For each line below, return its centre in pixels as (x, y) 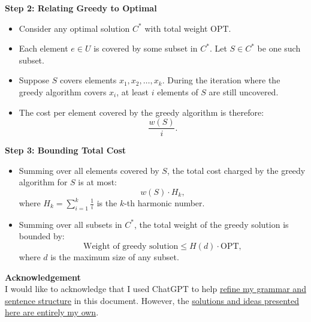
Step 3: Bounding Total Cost (66, 150)
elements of (178, 91)
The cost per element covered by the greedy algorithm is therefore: (141, 112)
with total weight (176, 28)
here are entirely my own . (52, 312)
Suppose (34, 80)
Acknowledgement (43, 277)
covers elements (88, 80)
